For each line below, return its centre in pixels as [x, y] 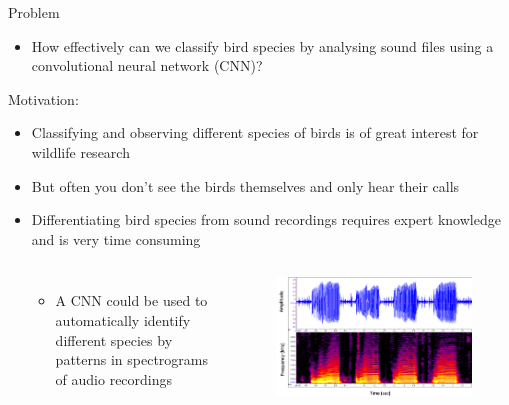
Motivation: [43, 98]
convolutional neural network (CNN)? [147, 65]
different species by [114, 339]
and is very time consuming [116, 238]
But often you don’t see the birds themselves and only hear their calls [245, 185]
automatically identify [123, 319]
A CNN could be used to [131, 300]
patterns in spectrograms [131, 359]
